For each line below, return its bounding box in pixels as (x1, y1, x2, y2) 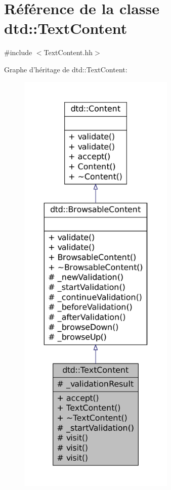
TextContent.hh (44, 47, 93, 58)
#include (4, 47, 32, 58)
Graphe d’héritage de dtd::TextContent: (4, 64, 127, 74)
